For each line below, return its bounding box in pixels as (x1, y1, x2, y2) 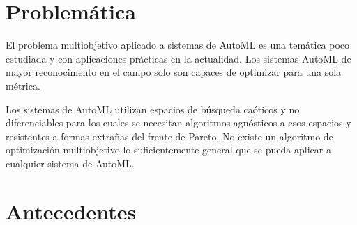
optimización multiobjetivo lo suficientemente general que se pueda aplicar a (6, 142, 331, 157)
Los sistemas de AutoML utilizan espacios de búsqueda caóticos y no (6, 101, 300, 116)
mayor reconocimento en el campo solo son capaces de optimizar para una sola (6, 65, 342, 79)
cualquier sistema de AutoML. (6, 156, 135, 170)
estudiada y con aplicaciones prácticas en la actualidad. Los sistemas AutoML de (6, 51, 351, 65)
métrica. (6, 78, 40, 92)
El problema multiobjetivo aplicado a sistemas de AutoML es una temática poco (6, 37, 350, 52)
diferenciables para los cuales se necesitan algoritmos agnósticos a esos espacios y (6, 115, 351, 130)
